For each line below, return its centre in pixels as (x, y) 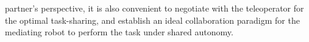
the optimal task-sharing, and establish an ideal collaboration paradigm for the (152, 20)
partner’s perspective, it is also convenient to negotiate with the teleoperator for (154, 8)
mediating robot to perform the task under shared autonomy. (119, 32)
